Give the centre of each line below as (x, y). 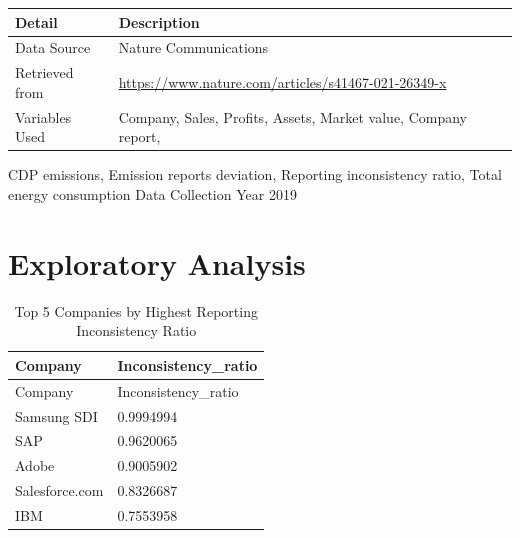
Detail (36, 21)
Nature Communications (193, 47)
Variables (43, 116)
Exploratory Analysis (157, 262)
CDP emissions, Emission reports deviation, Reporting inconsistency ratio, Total (255, 174)
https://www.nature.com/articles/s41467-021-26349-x (282, 81)
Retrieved (44, 72)
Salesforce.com (59, 490)
